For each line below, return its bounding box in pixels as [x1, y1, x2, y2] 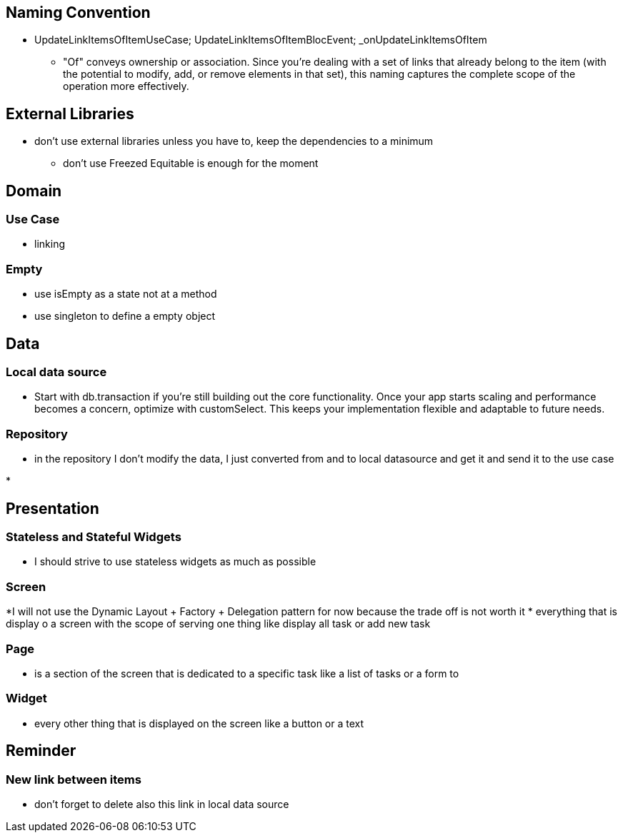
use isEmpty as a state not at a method [34, 288, 217, 301]
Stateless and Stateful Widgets [6, 530, 181, 545]
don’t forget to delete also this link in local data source [34, 797, 289, 810]
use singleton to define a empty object [34, 310, 216, 323]
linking [34, 238, 65, 251]
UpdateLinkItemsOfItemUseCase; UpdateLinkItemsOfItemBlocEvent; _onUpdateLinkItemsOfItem [34, 34, 487, 46]
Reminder [6, 742, 76, 760]
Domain [6, 181, 62, 200]
